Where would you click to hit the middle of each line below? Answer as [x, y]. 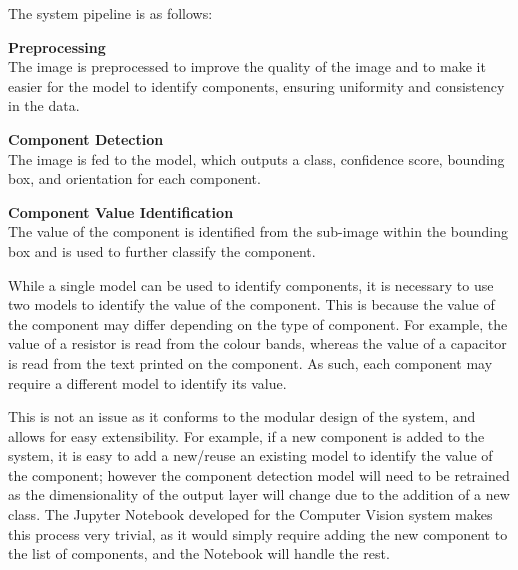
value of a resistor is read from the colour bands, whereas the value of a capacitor [257, 343]
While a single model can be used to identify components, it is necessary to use [251, 284]
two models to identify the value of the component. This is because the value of [251, 304]
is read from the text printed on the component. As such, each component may [250, 362]
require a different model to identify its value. [147, 382]
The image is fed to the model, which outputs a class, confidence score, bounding [256, 158]
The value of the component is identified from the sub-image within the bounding [258, 231]
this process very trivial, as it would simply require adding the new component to [258, 533]
